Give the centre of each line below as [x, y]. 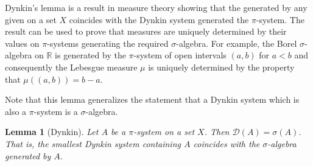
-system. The [280, 19]
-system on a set [164, 132]
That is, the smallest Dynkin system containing [93, 143]
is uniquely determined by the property [221, 67]
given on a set [31, 19]
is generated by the [90, 55]
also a [16, 111]
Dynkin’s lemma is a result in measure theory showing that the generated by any [156, 7]
